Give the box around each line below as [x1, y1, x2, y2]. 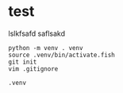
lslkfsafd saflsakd [8, 29, 66, 38]
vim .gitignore [8, 64, 59, 73]
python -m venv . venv [8, 44, 83, 52]
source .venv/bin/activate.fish [8, 51, 115, 59]
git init [8, 58, 37, 66]
